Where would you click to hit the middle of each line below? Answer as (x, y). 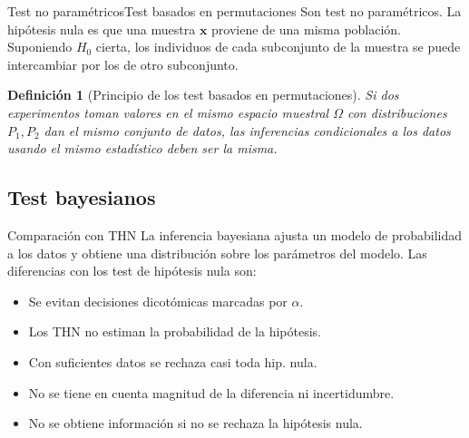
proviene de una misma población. (307, 29)
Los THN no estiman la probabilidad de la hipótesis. (175, 331)
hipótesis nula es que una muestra (102, 29)
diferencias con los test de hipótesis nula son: (132, 271)
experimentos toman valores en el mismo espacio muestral (168, 112)
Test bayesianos (82, 197)
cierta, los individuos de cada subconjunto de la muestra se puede (278, 47)
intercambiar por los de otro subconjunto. (123, 64)
